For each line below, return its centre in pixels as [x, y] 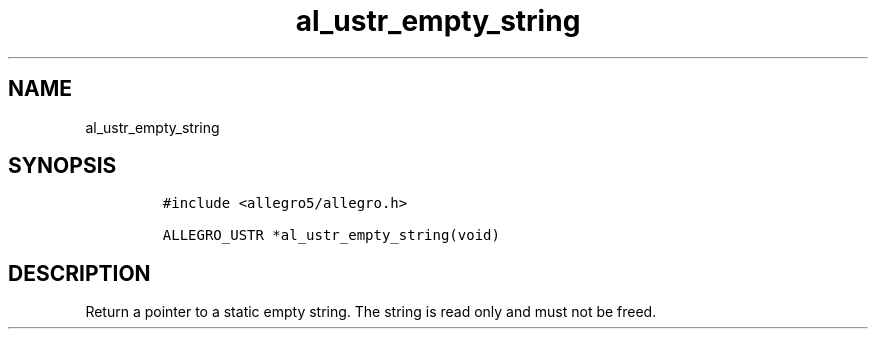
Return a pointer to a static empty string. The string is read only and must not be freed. [371, 312]
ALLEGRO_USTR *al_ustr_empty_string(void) [331, 235]
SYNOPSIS [62, 166]
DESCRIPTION [79, 273]
